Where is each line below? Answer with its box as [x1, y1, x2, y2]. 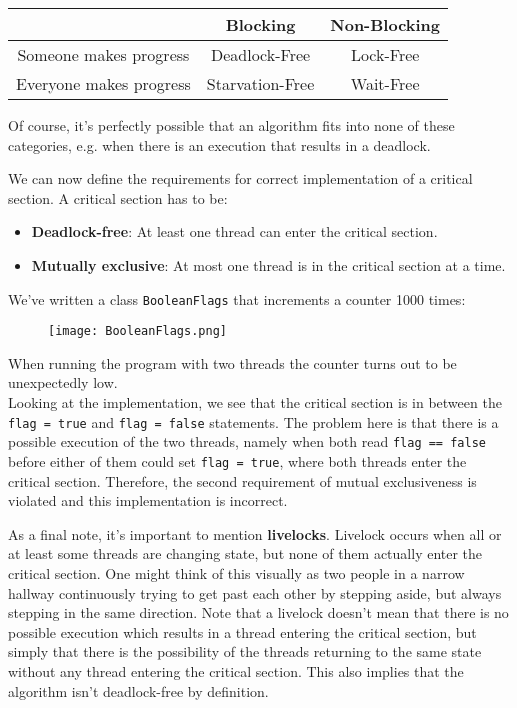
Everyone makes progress [16, 72, 191, 95]
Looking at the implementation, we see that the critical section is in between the [8, 392, 502, 413]
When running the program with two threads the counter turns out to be [8, 352, 457, 373]
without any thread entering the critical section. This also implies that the [8, 660, 464, 681]
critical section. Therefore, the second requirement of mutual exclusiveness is [8, 470, 477, 491]
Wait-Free [350, 72, 420, 95]
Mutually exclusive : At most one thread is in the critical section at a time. [31, 254, 506, 275]
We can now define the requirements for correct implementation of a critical [8, 168, 473, 189]
